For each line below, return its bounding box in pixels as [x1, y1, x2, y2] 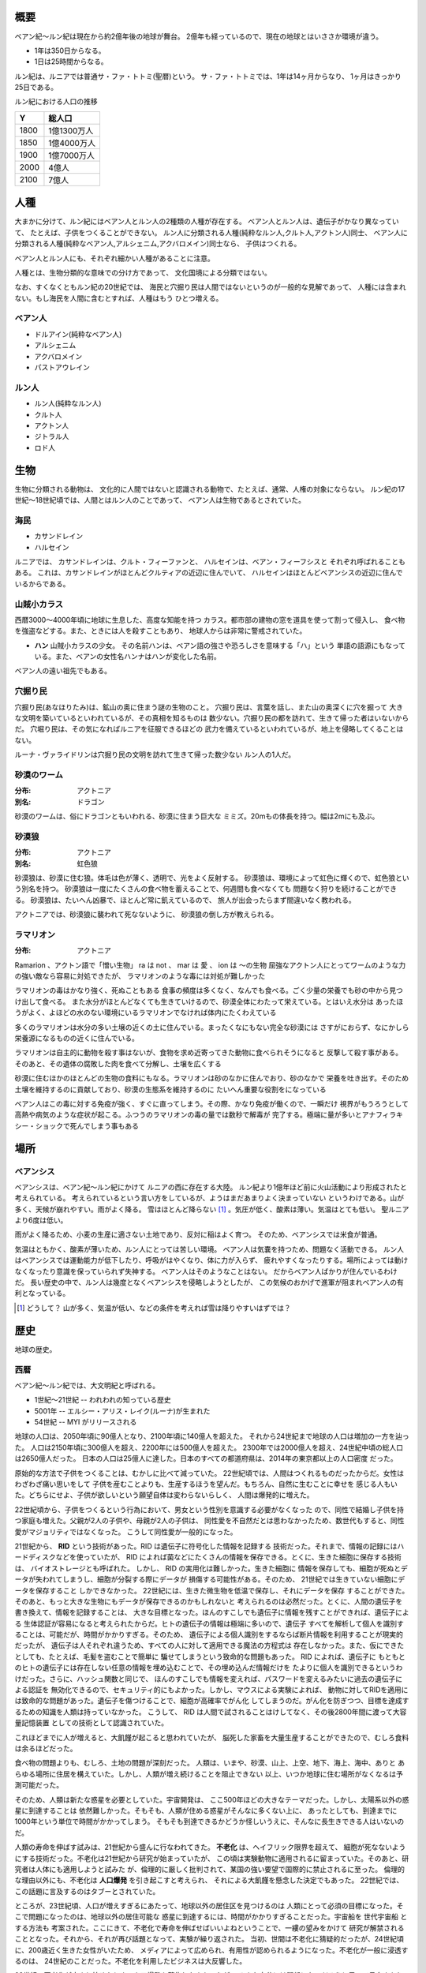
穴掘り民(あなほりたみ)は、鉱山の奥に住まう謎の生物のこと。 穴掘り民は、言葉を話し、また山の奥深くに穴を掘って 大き [14, 702, 404, 712]
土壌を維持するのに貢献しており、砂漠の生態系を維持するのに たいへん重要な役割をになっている [14, 1084, 327, 1094]
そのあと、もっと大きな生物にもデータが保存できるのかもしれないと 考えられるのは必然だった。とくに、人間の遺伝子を [14, 1597, 403, 1606]
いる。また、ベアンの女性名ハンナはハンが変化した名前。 [34, 652, 221, 661]
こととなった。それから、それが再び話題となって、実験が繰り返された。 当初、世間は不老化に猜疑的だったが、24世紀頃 [14, 1934, 404, 1944]
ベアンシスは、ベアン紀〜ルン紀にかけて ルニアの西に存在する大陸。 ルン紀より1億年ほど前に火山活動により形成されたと [14, 1182, 408, 1192]
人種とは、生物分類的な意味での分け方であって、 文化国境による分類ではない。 [14, 268, 271, 277]
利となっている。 [14, 1289, 70, 1298]
